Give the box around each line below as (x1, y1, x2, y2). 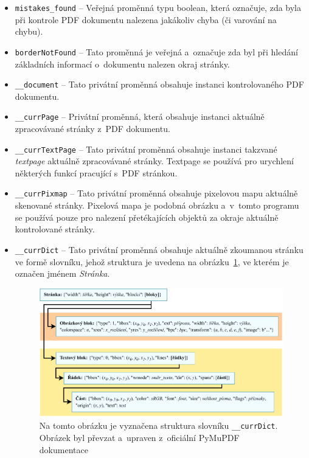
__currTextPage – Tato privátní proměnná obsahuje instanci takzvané (15, 142, 277, 155)
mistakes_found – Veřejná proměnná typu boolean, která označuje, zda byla (15, 1, 302, 13)
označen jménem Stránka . (15, 267, 110, 280)
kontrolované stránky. (15, 223, 95, 235)
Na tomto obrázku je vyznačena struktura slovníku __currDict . (39, 419, 278, 432)
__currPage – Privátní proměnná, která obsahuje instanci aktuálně (15, 110, 265, 123)
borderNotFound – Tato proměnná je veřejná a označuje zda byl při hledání (15, 45, 298, 58)
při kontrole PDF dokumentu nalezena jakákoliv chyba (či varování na (15, 13, 277, 26)
